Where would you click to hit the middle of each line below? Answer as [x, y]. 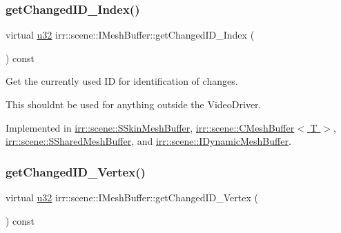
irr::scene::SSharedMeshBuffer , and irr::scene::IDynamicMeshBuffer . [148, 141]
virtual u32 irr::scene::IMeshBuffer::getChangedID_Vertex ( [132, 197]
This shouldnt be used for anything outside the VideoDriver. [134, 104]
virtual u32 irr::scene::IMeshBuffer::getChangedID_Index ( [130, 35]
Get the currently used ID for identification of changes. [122, 81]
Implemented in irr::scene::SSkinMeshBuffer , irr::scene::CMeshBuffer [150, 127]
